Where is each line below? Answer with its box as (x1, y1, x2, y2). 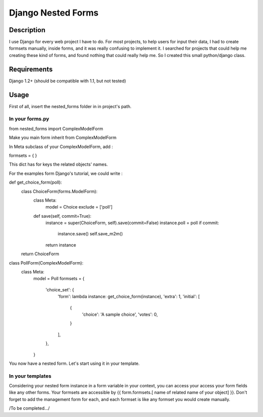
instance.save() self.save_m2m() (57, 231, 123, 237)
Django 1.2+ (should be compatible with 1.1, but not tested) (9, 78, 126, 84)
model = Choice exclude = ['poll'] (45, 204, 113, 210)
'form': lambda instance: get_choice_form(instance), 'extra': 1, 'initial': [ (57, 294, 200, 300)
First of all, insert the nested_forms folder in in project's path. (9, 103, 131, 109)
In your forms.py (9, 115, 50, 122)
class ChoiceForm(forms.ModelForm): (21, 188, 97, 194)
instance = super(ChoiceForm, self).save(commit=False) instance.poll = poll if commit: (45, 220, 219, 226)
